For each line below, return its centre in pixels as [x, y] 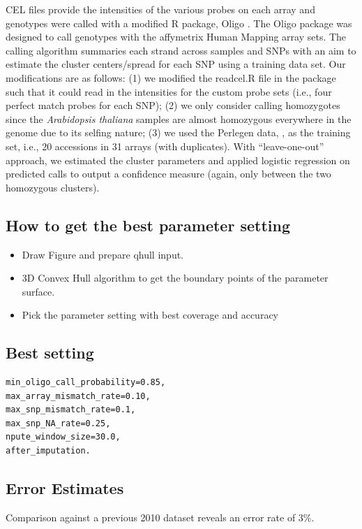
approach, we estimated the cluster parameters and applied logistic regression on [178, 160]
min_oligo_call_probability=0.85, [86, 383]
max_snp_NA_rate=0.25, [58, 423]
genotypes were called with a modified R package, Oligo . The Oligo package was [179, 23]
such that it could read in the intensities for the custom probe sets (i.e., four [169, 91]
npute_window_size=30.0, [63, 437]
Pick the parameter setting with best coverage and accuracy [150, 315]
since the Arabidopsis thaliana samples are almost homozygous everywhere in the [179, 118]
